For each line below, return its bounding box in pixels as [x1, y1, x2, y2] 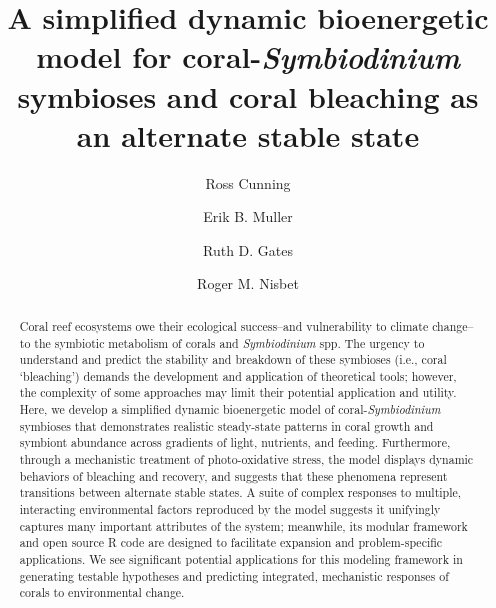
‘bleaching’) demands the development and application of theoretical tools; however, [19, 367, 457, 384]
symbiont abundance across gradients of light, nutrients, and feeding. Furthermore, [19, 434, 451, 451]
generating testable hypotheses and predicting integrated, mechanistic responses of [19, 567, 449, 584]
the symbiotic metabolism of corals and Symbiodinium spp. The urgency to [34, 334, 425, 351]
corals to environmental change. [19, 584, 185, 601]
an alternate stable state [76, 114, 420, 155]
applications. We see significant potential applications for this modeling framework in [19, 551, 463, 568]
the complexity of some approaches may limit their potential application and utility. [19, 384, 457, 401]
